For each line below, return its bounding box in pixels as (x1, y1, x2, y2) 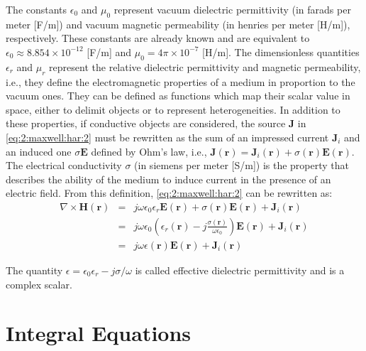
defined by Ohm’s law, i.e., (91, 144, 207, 158)
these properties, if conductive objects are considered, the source (6, 116, 286, 131)
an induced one (6, 144, 72, 158)
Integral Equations (6, 318, 192, 347)
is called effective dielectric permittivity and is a (135, 263, 345, 278)
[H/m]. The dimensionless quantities (202, 44, 360, 59)
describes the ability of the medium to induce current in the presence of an (6, 171, 331, 186)
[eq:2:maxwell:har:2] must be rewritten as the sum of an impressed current (6, 129, 329, 144)
